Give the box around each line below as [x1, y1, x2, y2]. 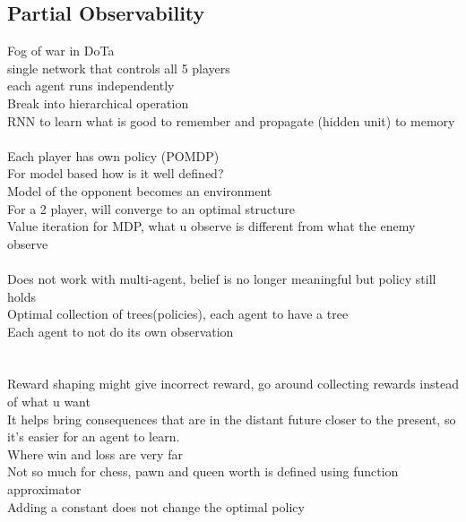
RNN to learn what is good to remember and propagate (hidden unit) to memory [7, 111, 455, 130]
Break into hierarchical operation [7, 93, 189, 112]
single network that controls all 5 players [7, 58, 230, 77]
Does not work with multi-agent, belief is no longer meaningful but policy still [7, 269, 436, 287]
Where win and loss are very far [7, 444, 183, 463]
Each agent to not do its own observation [7, 321, 234, 340]
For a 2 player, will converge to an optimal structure [7, 199, 295, 218]
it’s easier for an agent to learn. [7, 427, 180, 446]
